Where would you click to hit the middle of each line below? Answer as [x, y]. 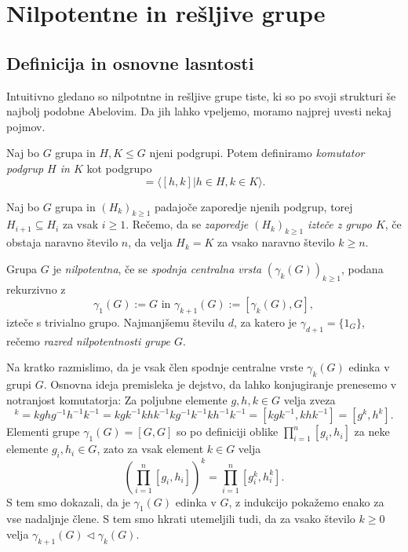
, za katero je [265, 322]
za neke [372, 431]
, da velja [150, 242]
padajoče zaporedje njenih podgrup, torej [254, 206]
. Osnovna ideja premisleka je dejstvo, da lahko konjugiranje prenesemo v [220, 384]
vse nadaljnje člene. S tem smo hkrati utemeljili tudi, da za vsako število [181, 519]
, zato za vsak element [150, 449]
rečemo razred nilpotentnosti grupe [89, 340]
